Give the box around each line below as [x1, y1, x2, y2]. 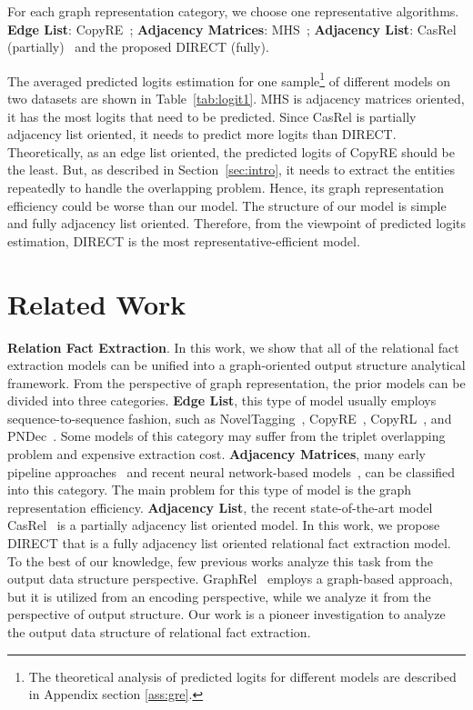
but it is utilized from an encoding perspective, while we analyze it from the [7, 586, 431, 605]
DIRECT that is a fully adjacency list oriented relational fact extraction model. [7, 534, 451, 553]
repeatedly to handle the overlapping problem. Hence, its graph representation [7, 178, 444, 196]
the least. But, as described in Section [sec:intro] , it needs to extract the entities [7, 160, 455, 179]
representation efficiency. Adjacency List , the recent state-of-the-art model [7, 497, 433, 516]
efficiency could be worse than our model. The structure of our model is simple [7, 195, 447, 215]
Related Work [7, 285, 186, 322]
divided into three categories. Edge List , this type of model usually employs [7, 391, 437, 410]
